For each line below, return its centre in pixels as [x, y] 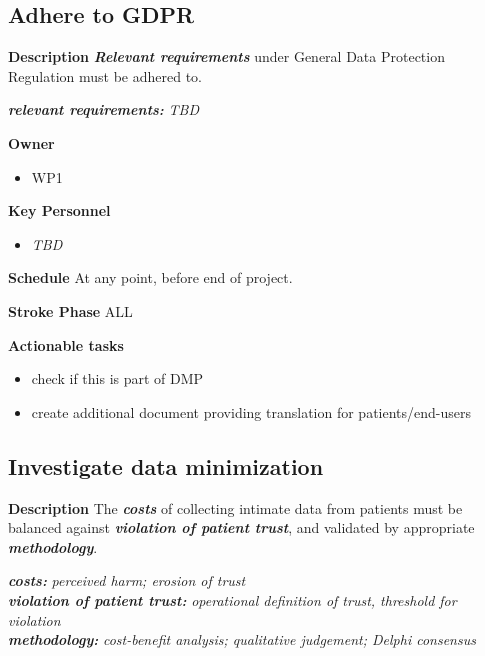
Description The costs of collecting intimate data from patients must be [235, 507]
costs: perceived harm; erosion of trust [127, 580]
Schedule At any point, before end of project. [150, 277]
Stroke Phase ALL [70, 310]
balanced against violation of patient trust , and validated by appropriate [241, 527]
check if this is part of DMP [117, 378]
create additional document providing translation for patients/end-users [251, 411]
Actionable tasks [66, 344]
